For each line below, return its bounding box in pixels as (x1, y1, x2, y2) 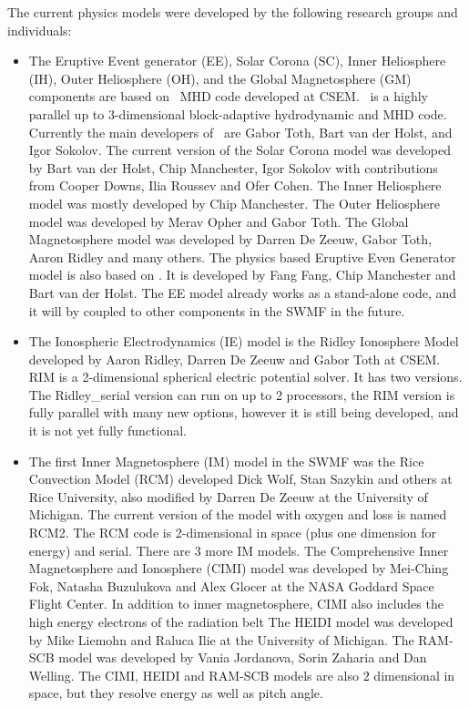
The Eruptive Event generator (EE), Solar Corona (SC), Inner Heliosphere (28, 51, 446, 70)
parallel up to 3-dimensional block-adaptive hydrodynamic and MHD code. (28, 104, 447, 123)
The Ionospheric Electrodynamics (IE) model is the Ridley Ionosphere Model (28, 332, 459, 351)
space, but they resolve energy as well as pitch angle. (28, 683, 323, 703)
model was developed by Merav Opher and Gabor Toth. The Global (28, 211, 409, 231)
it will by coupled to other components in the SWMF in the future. (28, 301, 405, 320)
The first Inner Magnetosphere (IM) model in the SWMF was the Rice (28, 451, 424, 470)
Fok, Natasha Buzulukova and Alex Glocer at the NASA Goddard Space (28, 576, 434, 595)
